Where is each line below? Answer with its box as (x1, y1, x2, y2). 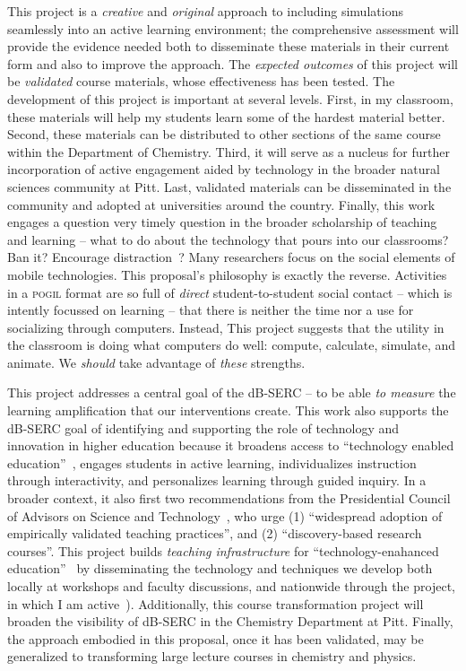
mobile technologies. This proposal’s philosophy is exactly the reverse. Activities (7, 265, 447, 283)
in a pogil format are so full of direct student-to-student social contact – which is (7, 283, 453, 301)
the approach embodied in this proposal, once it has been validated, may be (7, 629, 424, 648)
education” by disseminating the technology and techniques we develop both (7, 559, 433, 578)
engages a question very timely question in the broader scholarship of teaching (7, 213, 437, 231)
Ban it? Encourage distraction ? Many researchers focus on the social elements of (7, 248, 455, 266)
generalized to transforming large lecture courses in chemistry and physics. (7, 647, 417, 666)
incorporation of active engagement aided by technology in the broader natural (7, 160, 440, 179)
